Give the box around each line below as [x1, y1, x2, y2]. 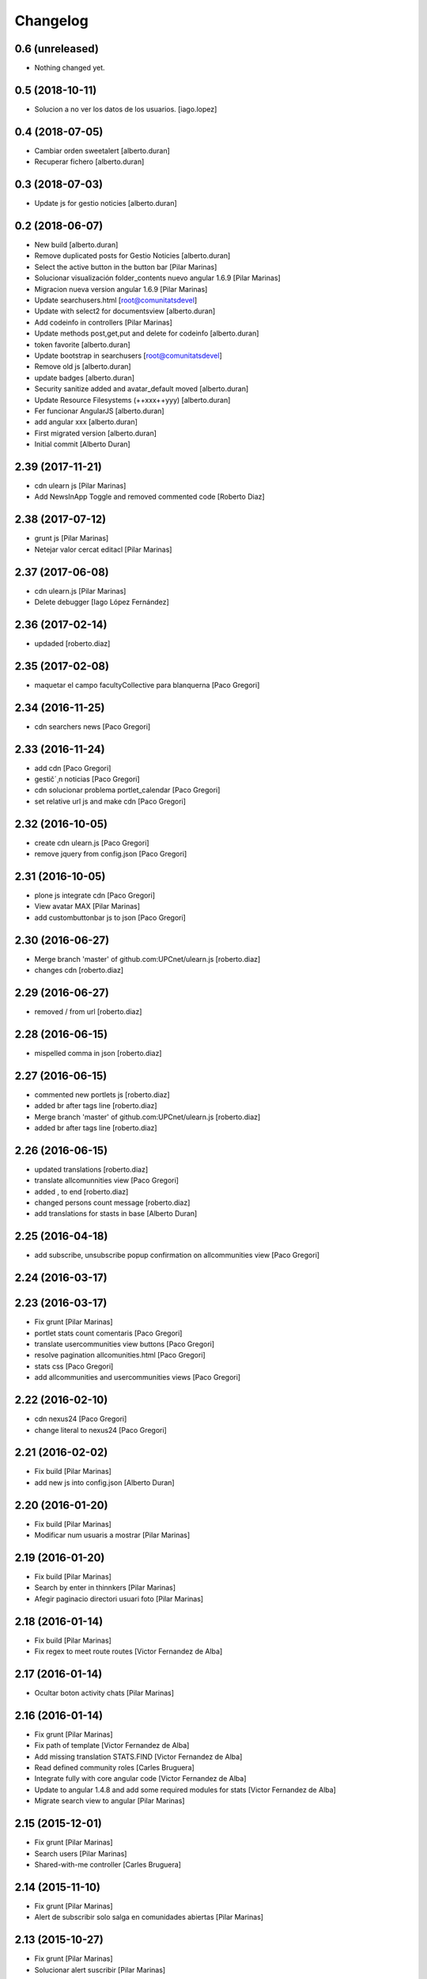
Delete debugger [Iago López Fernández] [34, 598, 169, 606]
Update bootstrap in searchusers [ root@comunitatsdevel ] [34, 351, 222, 360]
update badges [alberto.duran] [34, 373, 134, 382]
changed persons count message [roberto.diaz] [34, 1198, 191, 1207]
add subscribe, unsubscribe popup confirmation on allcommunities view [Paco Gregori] [34, 1251, 320, 1260]
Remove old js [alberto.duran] [34, 362, 131, 371]
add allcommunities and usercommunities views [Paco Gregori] [34, 1373, 241, 1382]
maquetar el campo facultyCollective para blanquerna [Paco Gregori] [34, 680, 260, 689]
